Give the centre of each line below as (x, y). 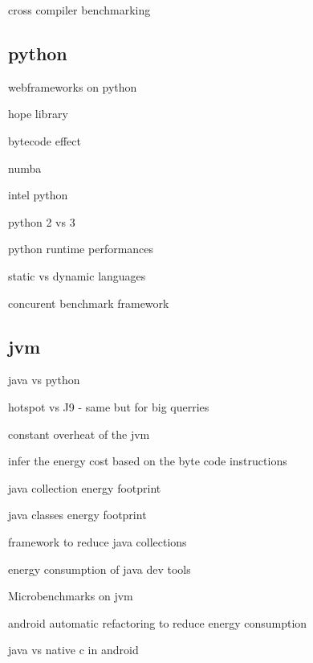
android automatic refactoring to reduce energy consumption (158, 622)
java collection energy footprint (85, 487)
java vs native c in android (73, 650)
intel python (38, 195)
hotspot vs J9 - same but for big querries (109, 406)
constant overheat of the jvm (79, 434)
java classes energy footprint (77, 515)
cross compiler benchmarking (79, 10)
